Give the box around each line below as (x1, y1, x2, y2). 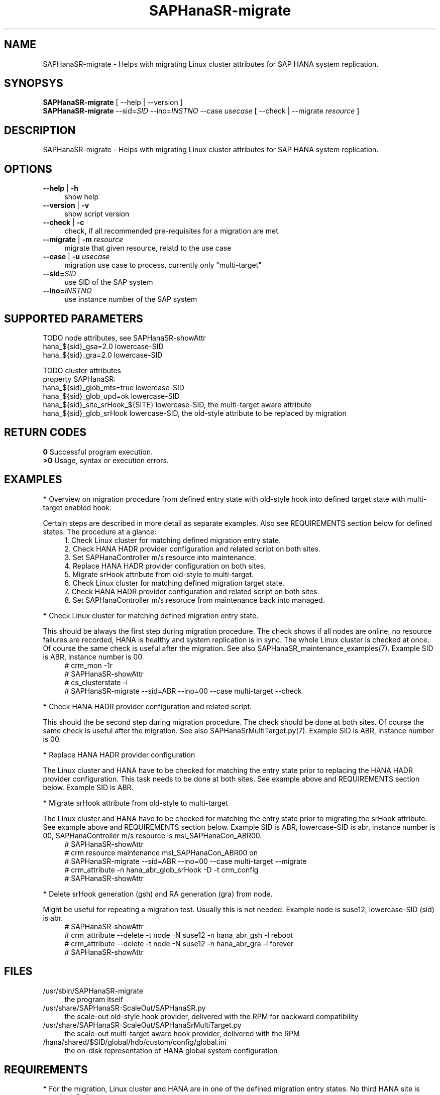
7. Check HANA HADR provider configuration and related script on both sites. (64, 587, 319, 596)
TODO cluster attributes (43, 366, 121, 375)
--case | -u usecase (43, 252, 110, 261)
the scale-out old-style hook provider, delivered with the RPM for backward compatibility (64, 1012, 359, 1021)
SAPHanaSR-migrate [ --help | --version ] (43, 98, 183, 107)
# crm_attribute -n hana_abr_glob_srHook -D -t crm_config (64, 865, 259, 874)
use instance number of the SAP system (64, 295, 197, 304)
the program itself (64, 995, 124, 1004)
